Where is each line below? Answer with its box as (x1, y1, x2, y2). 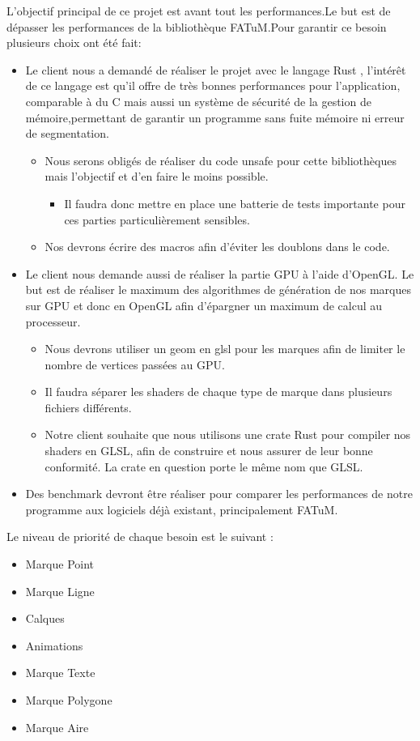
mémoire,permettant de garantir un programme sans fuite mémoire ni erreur (25, 109, 405, 126)
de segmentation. (25, 125, 109, 142)
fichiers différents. (45, 398, 132, 415)
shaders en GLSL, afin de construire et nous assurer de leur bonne (45, 442, 373, 459)
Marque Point (25, 556, 95, 573)
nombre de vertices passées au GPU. (45, 356, 225, 373)
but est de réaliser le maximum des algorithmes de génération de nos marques (25, 281, 412, 298)
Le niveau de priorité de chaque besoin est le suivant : (6, 528, 274, 545)
